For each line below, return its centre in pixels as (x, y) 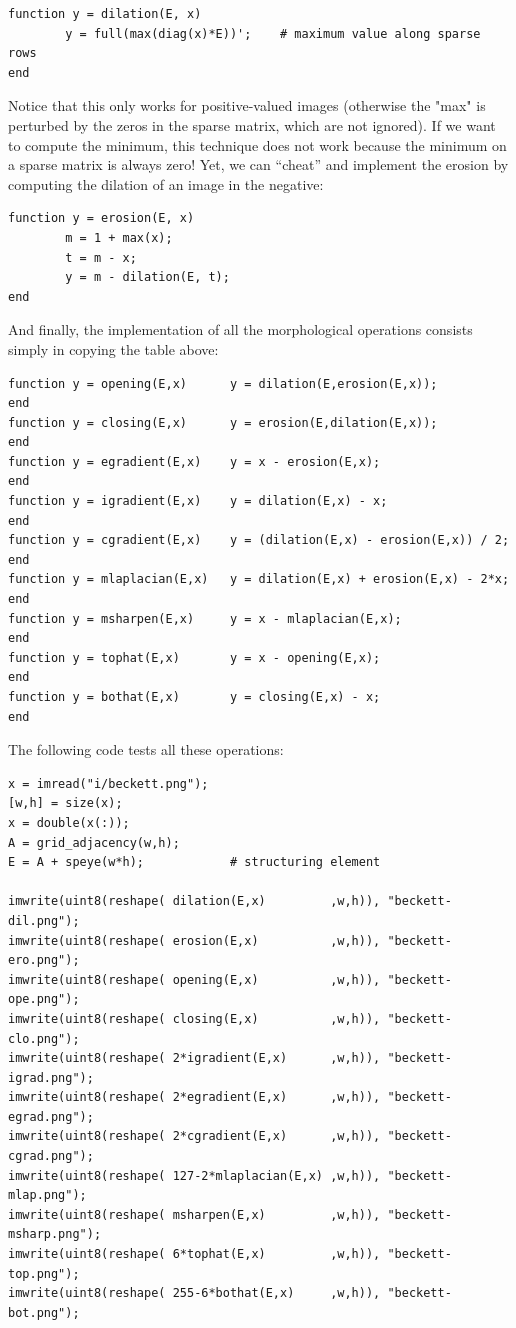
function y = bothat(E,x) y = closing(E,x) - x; (194, 697)
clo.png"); (44, 1038)
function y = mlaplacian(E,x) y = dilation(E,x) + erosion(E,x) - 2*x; (259, 579)
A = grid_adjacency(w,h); (94, 842)
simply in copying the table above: (113, 348)
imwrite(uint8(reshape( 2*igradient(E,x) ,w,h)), (194, 1058)
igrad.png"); (51, 1077)
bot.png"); (44, 1312)
